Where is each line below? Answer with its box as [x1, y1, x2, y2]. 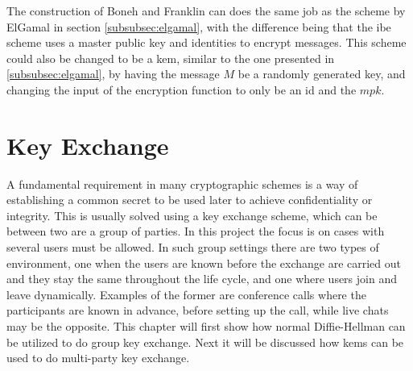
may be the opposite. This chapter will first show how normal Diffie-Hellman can [6, 318, 406, 335]
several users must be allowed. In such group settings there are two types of [6, 239, 379, 256]
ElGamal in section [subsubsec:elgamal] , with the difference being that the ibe [6, 18, 391, 35]
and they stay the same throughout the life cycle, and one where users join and [6, 270, 397, 287]
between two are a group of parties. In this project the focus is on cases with [6, 223, 385, 240]
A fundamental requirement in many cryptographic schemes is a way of [6, 175, 358, 192]
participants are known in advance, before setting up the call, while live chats [6, 302, 389, 319]
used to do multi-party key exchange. [6, 349, 190, 366]
